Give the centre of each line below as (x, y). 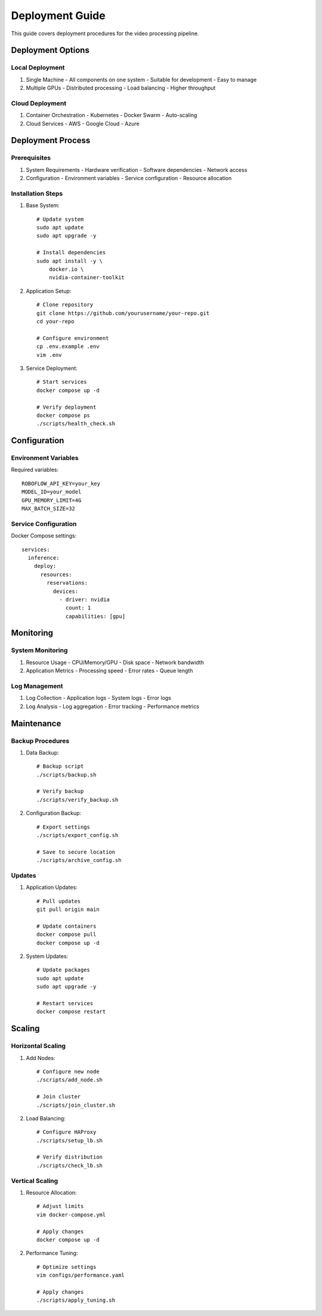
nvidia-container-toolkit (87, 278)
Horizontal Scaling (38, 1046)
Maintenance (36, 723)
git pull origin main (68, 909)
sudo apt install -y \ (70, 261)
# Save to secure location (76, 852)
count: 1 (78, 608)
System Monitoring (39, 650)
